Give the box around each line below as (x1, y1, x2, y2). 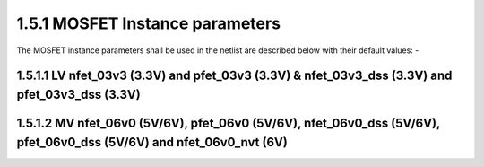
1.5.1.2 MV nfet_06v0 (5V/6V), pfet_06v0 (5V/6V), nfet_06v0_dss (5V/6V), (16, 115, 441, 130)
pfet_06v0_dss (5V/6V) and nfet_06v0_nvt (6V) (16, 135, 289, 150)
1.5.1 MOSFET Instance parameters (16, 13, 281, 33)
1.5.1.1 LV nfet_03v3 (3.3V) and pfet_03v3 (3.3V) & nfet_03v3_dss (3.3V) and (16, 68, 453, 83)
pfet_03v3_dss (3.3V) (16, 86, 141, 102)
